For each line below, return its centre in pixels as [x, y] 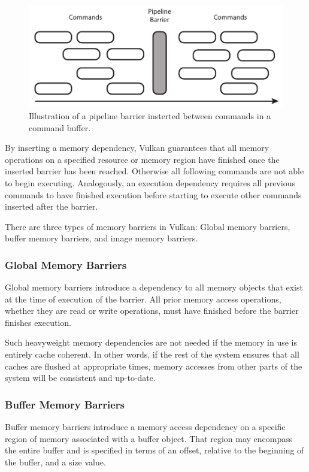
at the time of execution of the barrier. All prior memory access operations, [143, 299]
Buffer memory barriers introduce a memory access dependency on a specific [145, 427]
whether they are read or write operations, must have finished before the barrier [152, 311]
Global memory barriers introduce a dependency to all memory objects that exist [154, 287]
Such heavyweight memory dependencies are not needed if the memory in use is [151, 342]
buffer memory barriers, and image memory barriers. [102, 238]
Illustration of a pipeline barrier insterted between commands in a [150, 115]
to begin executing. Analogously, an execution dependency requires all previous [150, 182]
